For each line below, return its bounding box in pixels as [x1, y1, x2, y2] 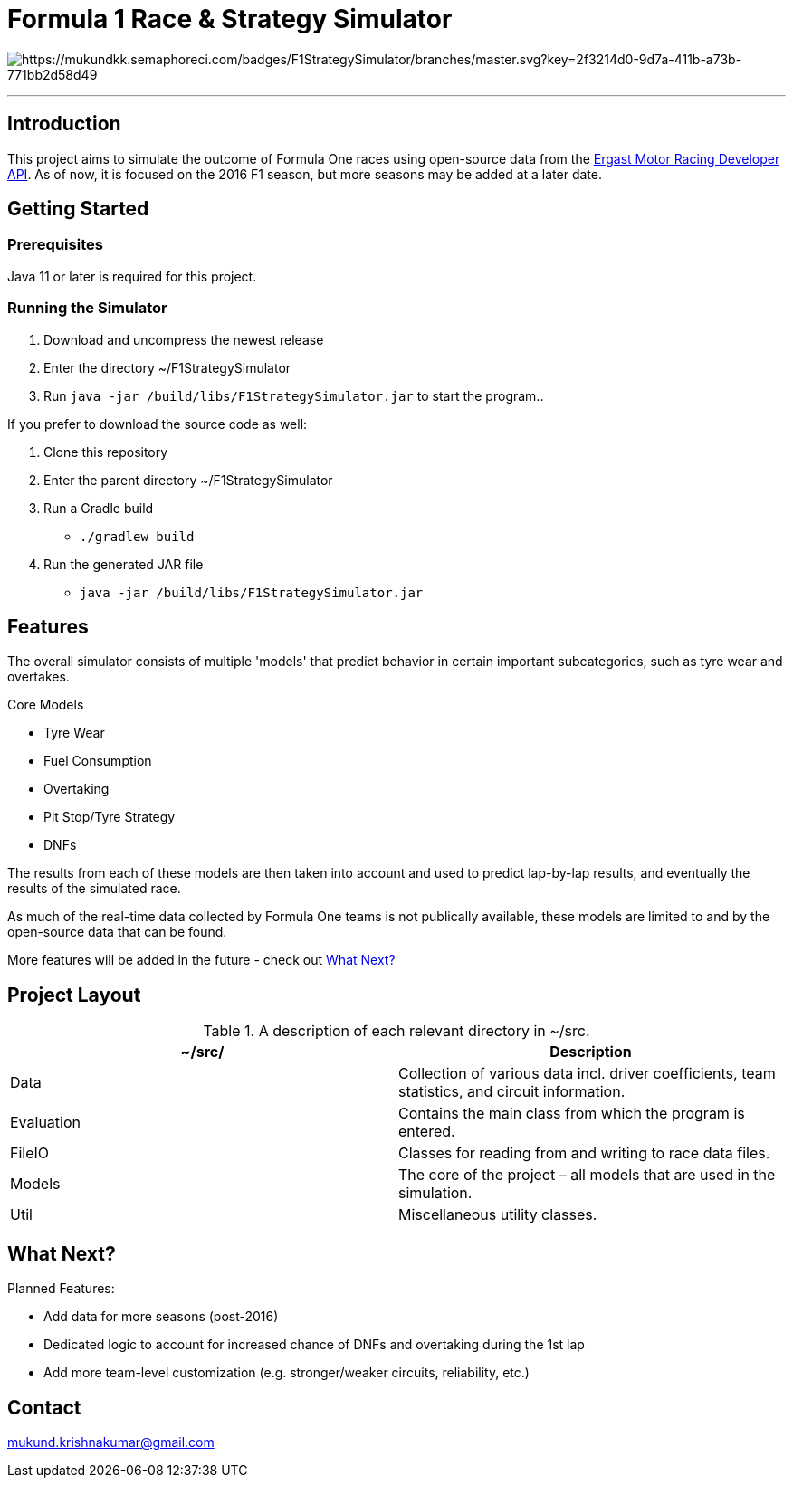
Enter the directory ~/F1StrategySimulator [43, 359, 291, 376]
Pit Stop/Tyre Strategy [43, 809, 176, 825]
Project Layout [7, 983, 141, 1006]
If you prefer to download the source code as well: [7, 415, 308, 432]
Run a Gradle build [43, 500, 154, 516]
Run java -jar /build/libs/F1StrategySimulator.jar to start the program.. [43, 387, 544, 404]
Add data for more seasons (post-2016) [43, 1309, 279, 1325]
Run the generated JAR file [43, 556, 204, 572]
